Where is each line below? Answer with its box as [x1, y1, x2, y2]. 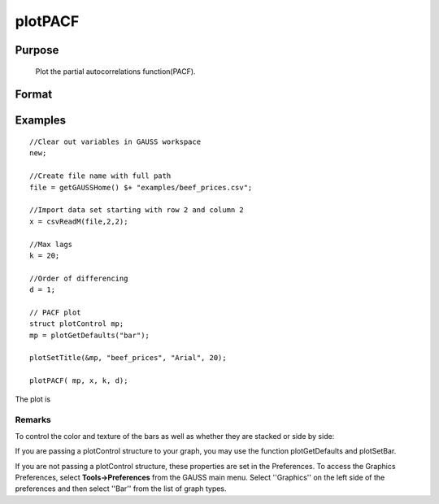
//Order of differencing [29, 273, 128, 283]
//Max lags [29, 240, 73, 249]
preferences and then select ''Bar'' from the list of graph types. [15, 484, 227, 493]
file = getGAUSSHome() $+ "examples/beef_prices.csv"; [29, 183, 253, 192]
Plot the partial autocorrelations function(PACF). [35, 66, 196, 76]
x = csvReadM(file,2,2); [29, 216, 128, 226]
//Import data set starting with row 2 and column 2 [29, 206, 244, 215]
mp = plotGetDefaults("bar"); [29, 330, 150, 340]
